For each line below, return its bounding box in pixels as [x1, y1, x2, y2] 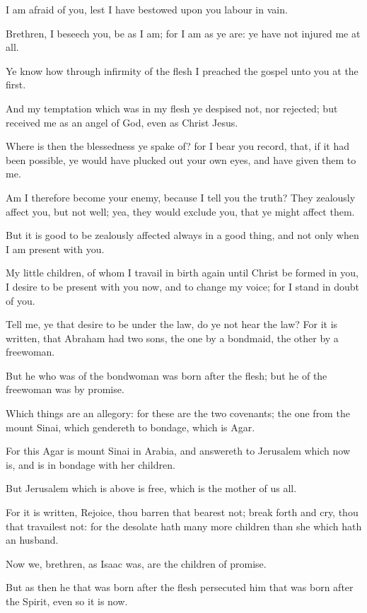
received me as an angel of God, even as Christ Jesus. [6, 115, 238, 129]
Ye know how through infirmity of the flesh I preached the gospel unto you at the [6, 63, 359, 78]
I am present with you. [6, 241, 105, 256]
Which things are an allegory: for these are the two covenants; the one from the [6, 406, 350, 421]
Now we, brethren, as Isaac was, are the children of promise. [6, 556, 267, 571]
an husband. [6, 532, 59, 547]
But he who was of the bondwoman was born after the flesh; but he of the [6, 368, 327, 383]
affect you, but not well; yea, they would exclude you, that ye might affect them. [6, 204, 355, 218]
